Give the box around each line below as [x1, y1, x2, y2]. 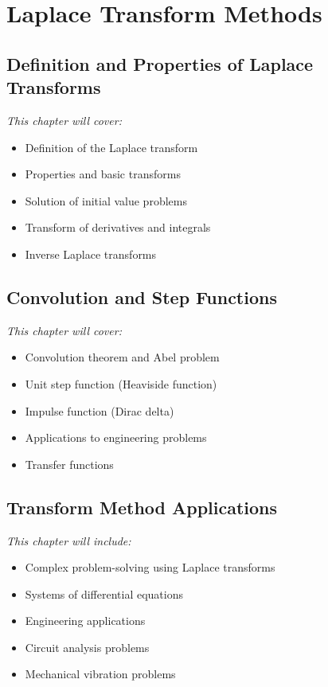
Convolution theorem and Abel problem [25, 349, 220, 365]
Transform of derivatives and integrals [25, 219, 211, 236]
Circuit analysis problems [25, 638, 150, 655]
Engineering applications [25, 612, 146, 629]
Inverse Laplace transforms [25, 245, 157, 262]
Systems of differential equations [25, 585, 184, 602]
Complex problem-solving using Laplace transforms [25, 559, 275, 576]
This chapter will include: [6, 532, 131, 548]
